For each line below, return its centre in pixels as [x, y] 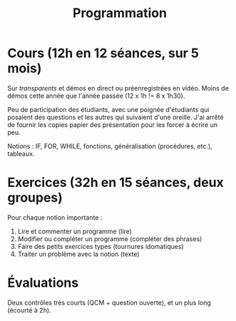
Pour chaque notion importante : [55, 217]
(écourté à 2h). [29, 310]
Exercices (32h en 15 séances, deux [116, 183]
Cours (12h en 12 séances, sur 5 [103, 53]
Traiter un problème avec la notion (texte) [79, 254]
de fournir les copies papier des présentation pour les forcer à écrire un [113, 124]
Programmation [120, 13]
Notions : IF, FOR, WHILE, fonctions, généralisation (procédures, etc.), [110, 146]
